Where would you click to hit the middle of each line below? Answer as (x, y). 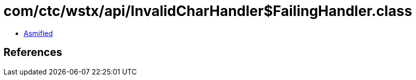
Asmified (38, 33)
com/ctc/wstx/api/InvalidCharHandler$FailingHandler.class (208, 11)
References (33, 52)
